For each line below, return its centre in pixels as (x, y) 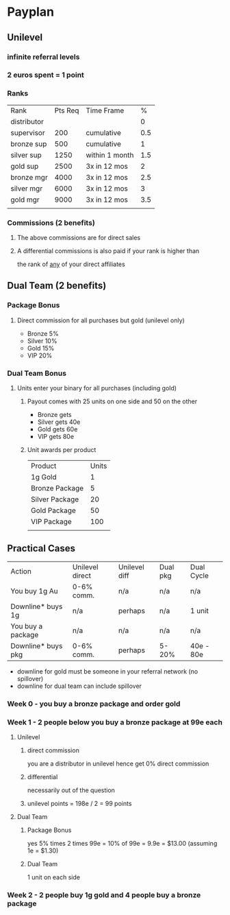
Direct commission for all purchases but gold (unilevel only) (101, 320)
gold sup (25, 166)
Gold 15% (41, 348)
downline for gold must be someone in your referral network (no (107, 671)
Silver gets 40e (59, 422)
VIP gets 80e (55, 437)
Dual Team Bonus (37, 373)
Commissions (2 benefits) (51, 222)
